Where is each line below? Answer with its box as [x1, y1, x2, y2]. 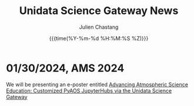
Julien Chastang [79, 23, 119, 30]
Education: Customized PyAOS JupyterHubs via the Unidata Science [6, 87, 172, 94]
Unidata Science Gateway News [19, 4, 179, 18]
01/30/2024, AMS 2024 [6, 61, 125, 74]
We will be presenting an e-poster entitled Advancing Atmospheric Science [6, 81, 188, 88]
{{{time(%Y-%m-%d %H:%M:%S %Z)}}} [49, 35, 149, 42]
